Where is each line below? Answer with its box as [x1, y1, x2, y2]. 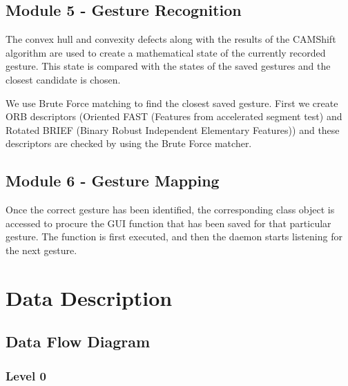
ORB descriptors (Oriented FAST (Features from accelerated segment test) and [6, 109, 342, 124]
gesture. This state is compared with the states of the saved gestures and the [6, 59, 331, 73]
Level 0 [6, 367, 46, 384]
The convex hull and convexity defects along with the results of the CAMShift [6, 32, 336, 46]
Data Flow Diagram [6, 331, 151, 352]
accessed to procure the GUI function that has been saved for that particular [6, 215, 331, 230]
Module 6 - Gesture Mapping [6, 170, 220, 191]
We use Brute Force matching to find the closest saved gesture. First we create [6, 95, 338, 110]
